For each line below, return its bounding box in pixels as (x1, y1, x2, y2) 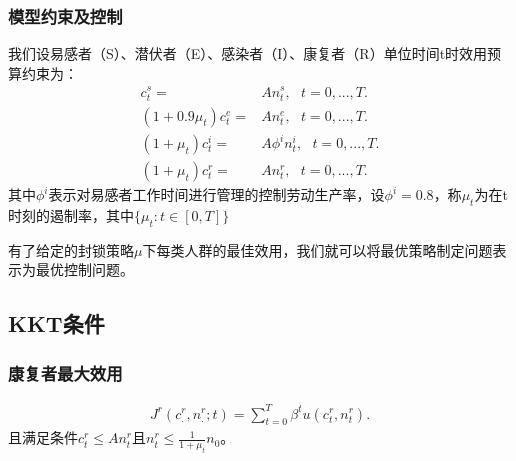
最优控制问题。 (35, 259, 134, 280)
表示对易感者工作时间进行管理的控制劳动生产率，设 (48, 184, 385, 205)
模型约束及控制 (8, 3, 123, 28)
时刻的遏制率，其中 (8, 205, 134, 226)
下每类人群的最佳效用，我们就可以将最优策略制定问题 (142, 239, 493, 260)
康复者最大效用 (8, 360, 123, 385)
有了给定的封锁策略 (8, 239, 134, 260)
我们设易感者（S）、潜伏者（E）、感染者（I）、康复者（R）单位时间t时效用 (8, 43, 488, 64)
